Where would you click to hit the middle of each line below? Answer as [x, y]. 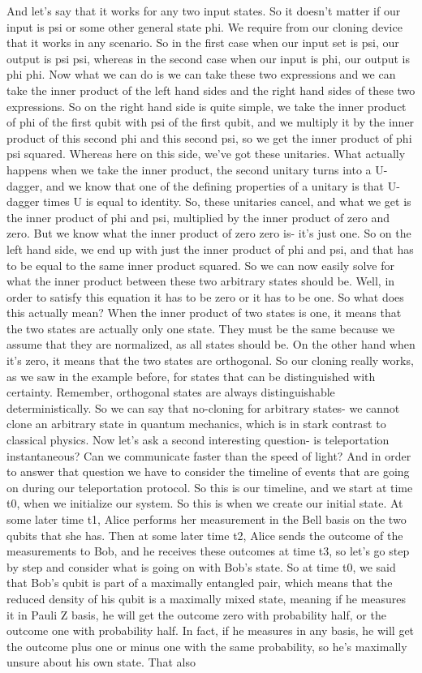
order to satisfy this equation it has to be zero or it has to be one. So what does [205, 296]
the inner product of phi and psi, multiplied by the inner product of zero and [198, 217]
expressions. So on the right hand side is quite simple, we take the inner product [207, 106]
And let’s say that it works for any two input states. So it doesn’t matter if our [204, 11]
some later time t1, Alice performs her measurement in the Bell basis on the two [207, 519]
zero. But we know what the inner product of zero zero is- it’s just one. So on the [209, 233]
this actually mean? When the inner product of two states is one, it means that [204, 313]
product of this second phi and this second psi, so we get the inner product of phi [209, 137]
